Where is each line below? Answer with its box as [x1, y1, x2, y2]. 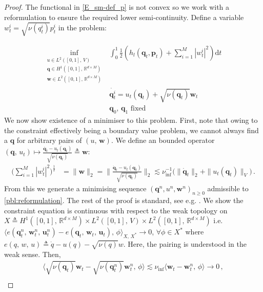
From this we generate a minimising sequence [4, 183, 147, 194]
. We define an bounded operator [111, 135, 215, 145]
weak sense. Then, [4, 248, 61, 259]
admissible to [207, 183, 249, 194]
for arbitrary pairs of [16, 135, 82, 145]
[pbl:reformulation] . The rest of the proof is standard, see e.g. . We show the [4, 195, 244, 206]
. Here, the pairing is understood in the [123, 239, 247, 249]
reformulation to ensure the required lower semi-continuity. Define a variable [4, 11, 244, 22]
